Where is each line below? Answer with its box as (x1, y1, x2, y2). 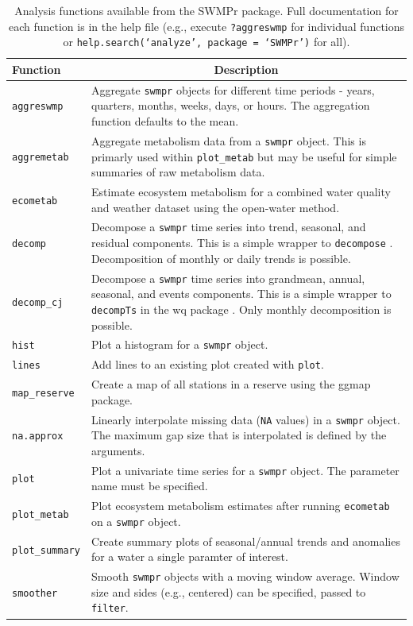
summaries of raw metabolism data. (91, 164, 265, 180)
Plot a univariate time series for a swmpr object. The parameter (91, 462, 399, 478)
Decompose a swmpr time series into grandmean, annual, (91, 269, 365, 286)
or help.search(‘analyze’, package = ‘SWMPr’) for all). (63, 33, 350, 50)
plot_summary (12, 544, 80, 556)
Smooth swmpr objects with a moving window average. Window (91, 568, 399, 585)
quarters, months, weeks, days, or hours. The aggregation (91, 97, 370, 114)
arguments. (91, 442, 145, 458)
